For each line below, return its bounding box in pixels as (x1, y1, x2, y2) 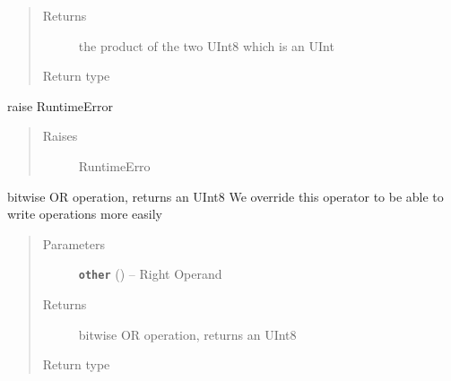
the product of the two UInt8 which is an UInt (78, 36, 334, 55)
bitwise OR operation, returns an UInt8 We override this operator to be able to (7, 186, 444, 205)
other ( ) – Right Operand (78, 264, 222, 283)
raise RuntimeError (7, 96, 114, 115)
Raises (42, 126, 78, 145)
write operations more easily (7, 204, 162, 223)
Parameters (42, 234, 105, 253)
